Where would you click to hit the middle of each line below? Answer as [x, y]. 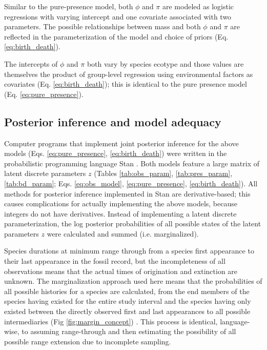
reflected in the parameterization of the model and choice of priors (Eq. [116, 36]
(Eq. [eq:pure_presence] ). [44, 94]
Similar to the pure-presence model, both [69, 6]
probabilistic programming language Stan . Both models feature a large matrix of [132, 163]
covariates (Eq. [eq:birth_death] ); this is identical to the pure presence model [126, 84]
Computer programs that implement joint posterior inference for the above [121, 143]
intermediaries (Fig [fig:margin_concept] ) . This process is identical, [111, 321]
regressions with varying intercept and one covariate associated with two [118, 16]
